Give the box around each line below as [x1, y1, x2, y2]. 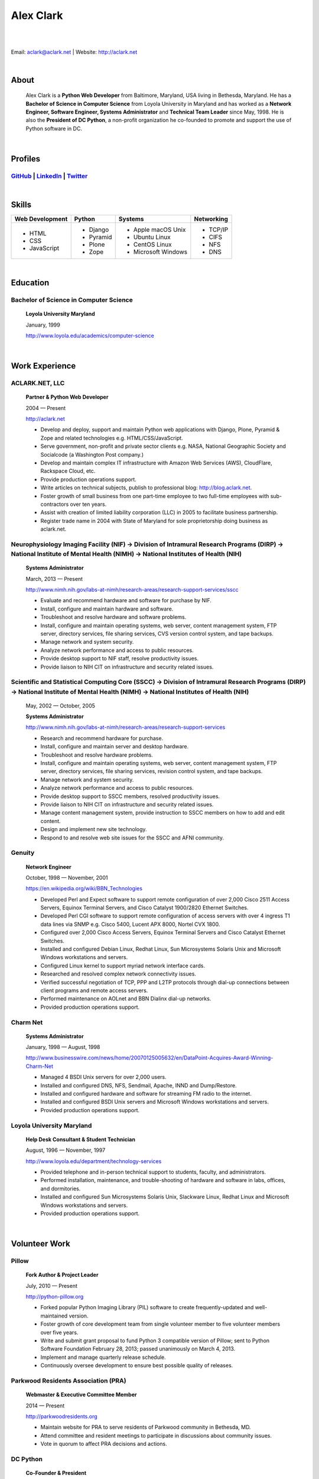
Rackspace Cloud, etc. [40, 467, 96, 474]
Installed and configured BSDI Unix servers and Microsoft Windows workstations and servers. [40, 1098, 269, 1106]
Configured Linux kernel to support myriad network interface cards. [40, 962, 205, 969]
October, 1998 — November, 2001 [25, 874, 108, 881]
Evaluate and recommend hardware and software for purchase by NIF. [40, 597, 212, 604]
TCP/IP [209, 225, 229, 234]
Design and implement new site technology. [40, 826, 147, 833]
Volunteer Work [11, 1239, 70, 1249]
